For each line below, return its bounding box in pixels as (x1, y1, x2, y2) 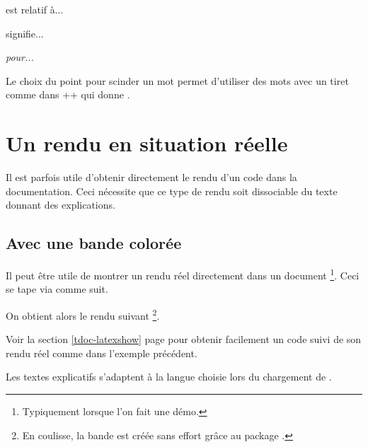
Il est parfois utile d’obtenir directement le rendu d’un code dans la (6, 170, 297, 185)
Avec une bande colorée (6, 232, 182, 254)
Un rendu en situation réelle (6, 129, 288, 158)
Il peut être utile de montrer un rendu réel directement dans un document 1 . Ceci (6, 266, 360, 282)
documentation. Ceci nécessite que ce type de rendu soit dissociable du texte (6, 183, 338, 198)
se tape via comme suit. (6, 281, 108, 296)
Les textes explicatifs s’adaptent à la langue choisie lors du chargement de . (6, 369, 332, 384)
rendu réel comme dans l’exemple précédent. (6, 345, 197, 360)
